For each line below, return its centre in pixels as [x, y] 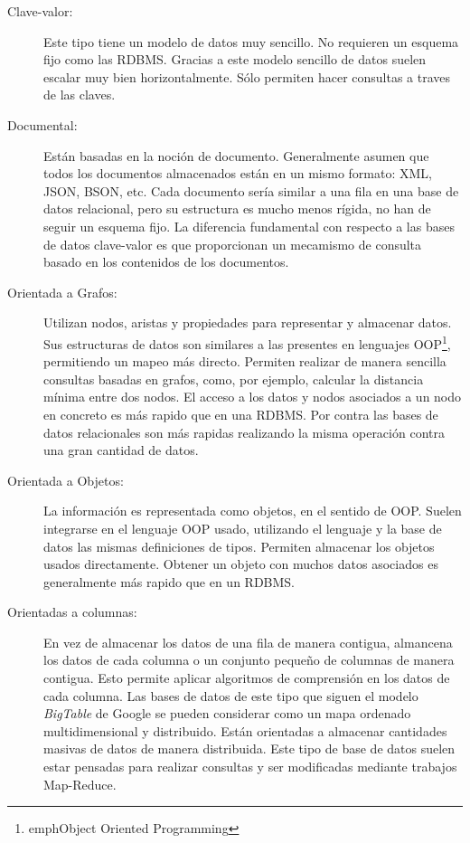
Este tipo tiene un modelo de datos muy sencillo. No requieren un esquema [251, 41]
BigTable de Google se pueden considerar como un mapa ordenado [227, 713]
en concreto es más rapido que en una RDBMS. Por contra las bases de [241, 414]
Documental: [42, 124]
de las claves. [80, 95]
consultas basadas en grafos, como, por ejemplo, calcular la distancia [234, 379]
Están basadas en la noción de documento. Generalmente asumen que [236, 155]
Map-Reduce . [80, 784]
